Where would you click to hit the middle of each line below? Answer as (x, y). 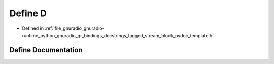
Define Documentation (46, 50)
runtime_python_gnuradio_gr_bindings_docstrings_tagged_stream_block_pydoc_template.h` (118, 35)
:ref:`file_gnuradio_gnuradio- (75, 28)
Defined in (33, 28)
